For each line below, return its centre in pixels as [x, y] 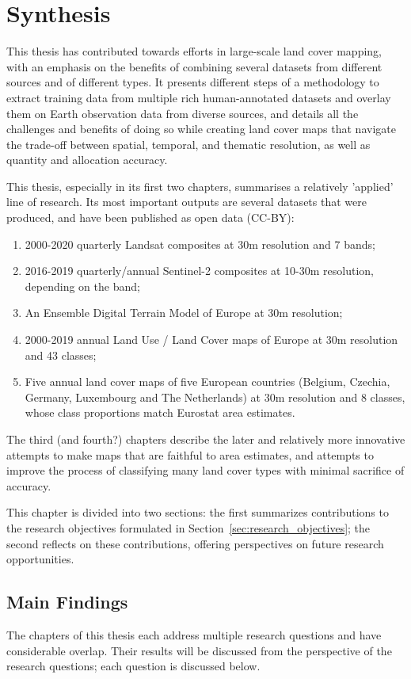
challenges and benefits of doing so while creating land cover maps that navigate [201, 129]
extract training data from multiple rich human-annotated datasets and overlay [199, 97]
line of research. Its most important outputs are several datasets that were [186, 202]
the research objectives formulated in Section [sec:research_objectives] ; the [188, 527]
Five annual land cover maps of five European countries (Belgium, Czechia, [207, 381]
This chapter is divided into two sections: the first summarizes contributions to [198, 512]
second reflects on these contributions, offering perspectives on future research [195, 543]
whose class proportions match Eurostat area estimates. [160, 412]
